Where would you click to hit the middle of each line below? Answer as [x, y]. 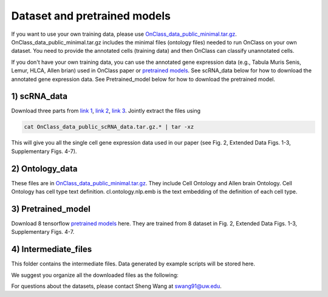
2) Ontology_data [44, 169]
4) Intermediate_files [52, 249]
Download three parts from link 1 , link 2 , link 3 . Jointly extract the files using [106, 111]
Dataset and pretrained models [91, 16]
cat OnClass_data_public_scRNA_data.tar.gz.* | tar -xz [109, 127]
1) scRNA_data [39, 96]
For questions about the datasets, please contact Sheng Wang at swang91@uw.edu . [116, 286]
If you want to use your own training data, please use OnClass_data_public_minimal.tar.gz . [124, 34]
